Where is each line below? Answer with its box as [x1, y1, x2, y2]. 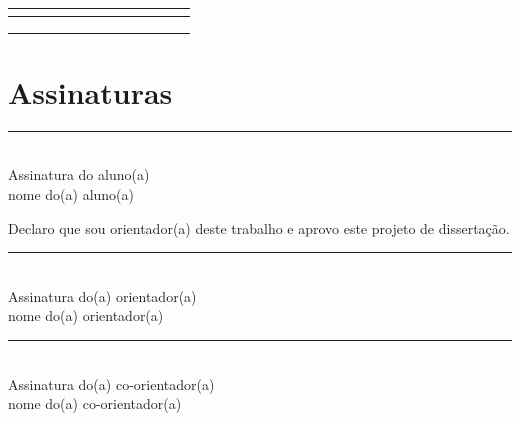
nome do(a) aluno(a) [8, 184, 135, 205]
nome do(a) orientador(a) [8, 305, 164, 326]
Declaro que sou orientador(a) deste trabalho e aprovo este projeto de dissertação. [8, 217, 510, 238]
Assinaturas [8, 71, 173, 112]
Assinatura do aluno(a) [8, 164, 150, 185]
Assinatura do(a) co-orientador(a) [8, 373, 215, 394]
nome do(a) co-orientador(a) [8, 393, 182, 414]
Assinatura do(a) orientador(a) [8, 285, 197, 306]
